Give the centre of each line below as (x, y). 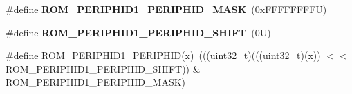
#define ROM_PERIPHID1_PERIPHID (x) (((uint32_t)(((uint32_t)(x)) (163, 55)
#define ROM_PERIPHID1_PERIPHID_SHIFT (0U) (138, 32)
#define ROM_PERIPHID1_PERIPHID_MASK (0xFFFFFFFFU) (166, 9)
